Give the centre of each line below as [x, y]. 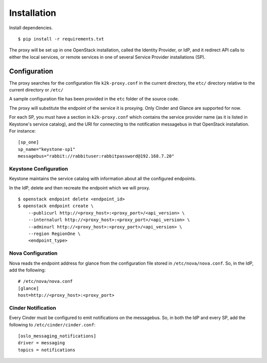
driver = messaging [42, 343]
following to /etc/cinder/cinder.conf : [52, 324]
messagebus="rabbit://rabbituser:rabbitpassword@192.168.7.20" [96, 156]
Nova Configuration [33, 253]
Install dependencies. [31, 28]
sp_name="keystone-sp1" [47, 149]
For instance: [22, 131]
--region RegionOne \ [54, 234]
